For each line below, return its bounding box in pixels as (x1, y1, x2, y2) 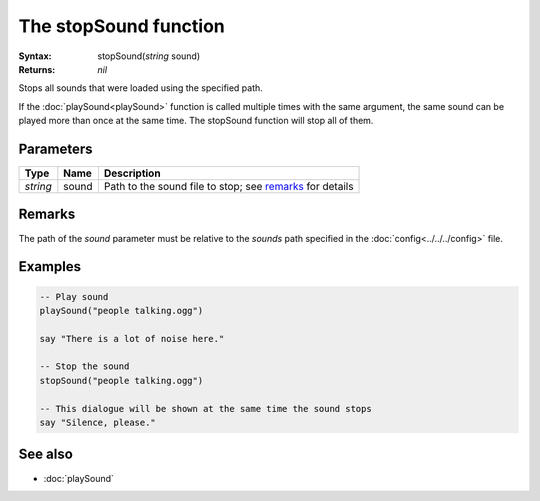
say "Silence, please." (39, 417, 157, 429)
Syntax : (18, 50, 52, 62)
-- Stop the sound (39, 361, 130, 372)
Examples (18, 258, 82, 275)
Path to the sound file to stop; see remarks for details (103, 180, 354, 194)
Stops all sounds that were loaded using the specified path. (18, 82, 264, 94)
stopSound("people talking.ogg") (39, 375, 204, 386)
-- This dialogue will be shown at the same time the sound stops (39, 403, 372, 414)
